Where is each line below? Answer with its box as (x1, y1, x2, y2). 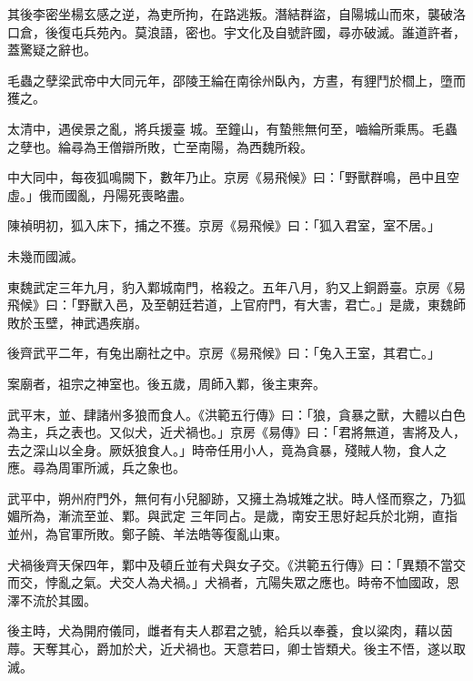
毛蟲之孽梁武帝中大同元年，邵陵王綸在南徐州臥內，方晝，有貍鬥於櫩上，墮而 (7, 70, 466, 89)
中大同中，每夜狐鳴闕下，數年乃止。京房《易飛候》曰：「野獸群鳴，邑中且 (7, 168, 447, 187)
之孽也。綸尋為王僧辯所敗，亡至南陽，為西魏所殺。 (7, 137, 313, 156)
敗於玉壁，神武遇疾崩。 (7, 312, 147, 331)
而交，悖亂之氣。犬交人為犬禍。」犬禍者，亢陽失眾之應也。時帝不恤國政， (7, 573, 447, 592)
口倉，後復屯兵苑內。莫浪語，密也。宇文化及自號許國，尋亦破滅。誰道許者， (7, 22, 466, 41)
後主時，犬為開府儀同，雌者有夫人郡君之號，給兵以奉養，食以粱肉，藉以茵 (7, 621, 453, 640)
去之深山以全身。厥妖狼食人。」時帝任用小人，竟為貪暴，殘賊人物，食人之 (7, 440, 447, 459)
